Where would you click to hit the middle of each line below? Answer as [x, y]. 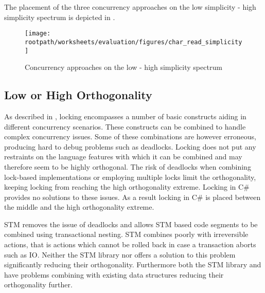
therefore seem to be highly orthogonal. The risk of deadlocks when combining [128, 166]
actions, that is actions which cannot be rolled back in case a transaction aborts [130, 244]
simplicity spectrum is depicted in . [60, 17]
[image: [38, 34]
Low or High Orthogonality [78, 95]
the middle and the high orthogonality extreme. [79, 207]
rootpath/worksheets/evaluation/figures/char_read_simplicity [134, 42]
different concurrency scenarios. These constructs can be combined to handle [125, 126]
